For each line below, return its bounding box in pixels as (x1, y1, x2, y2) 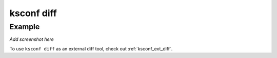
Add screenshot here (9, 36, 54, 42)
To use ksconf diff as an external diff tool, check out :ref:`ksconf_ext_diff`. (9, 45, 173, 51)
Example (9, 22, 40, 31)
